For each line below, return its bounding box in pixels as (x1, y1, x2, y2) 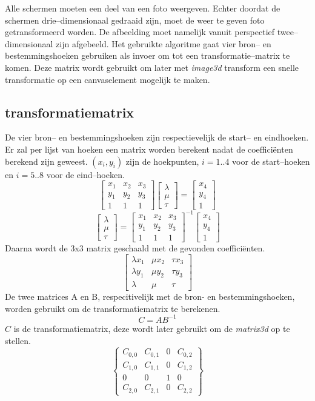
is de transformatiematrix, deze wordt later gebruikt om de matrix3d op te (13, 322, 290, 334)
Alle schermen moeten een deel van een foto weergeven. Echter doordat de (5, 2, 280, 14)
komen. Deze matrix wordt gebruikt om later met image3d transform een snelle (5, 61, 299, 73)
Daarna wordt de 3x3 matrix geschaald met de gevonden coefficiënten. (5, 242, 265, 254)
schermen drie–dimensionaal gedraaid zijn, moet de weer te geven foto (5, 13, 265, 26)
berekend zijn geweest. (5, 154, 88, 167)
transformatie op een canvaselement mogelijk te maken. (5, 73, 210, 85)
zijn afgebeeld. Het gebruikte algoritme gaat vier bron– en (56, 37, 271, 50)
